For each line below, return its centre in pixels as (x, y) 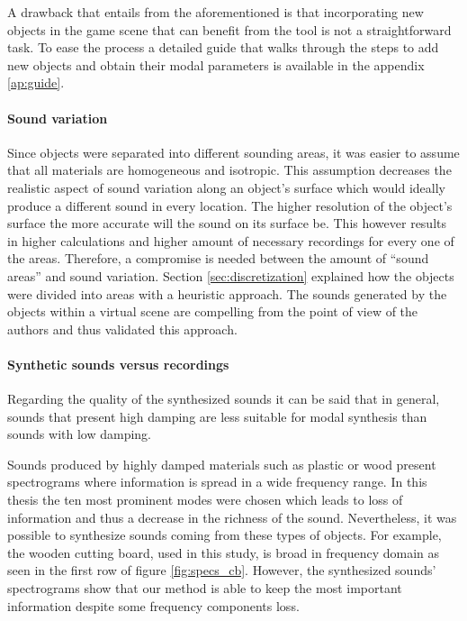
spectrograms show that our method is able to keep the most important (205, 588)
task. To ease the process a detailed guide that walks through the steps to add (223, 47)
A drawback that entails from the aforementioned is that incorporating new (216, 12)
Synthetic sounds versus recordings (118, 364)
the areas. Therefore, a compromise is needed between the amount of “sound (218, 258)
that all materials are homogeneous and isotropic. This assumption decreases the (229, 170)
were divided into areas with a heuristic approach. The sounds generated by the (227, 293)
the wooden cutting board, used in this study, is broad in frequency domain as (224, 552)
